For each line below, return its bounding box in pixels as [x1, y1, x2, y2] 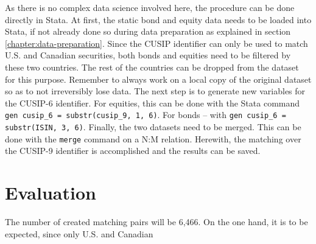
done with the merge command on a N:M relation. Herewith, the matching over [5, 132, 301, 145]
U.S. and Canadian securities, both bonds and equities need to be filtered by [5, 49, 291, 61]
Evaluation [5, 180, 96, 205]
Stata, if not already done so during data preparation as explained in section [5, 25, 291, 38]
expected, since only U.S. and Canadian [5, 227, 153, 240]
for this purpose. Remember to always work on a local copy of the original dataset [5, 72, 312, 85]
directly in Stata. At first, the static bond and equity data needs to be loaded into [5, 13, 312, 26]
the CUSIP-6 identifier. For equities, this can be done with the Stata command [5, 96, 300, 109]
